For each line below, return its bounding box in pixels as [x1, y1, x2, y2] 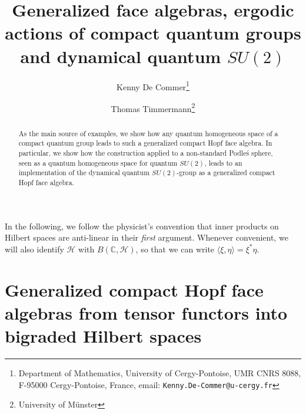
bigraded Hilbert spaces [5, 324, 202, 348]
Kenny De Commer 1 [117, 78, 189, 93]
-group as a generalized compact [177, 167, 275, 178]
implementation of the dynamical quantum [18, 167, 150, 178]
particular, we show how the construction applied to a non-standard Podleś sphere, [18, 148, 273, 158]
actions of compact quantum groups [5, 21, 301, 45]
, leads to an [204, 157, 242, 167]
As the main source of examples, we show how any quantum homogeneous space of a [18, 128, 278, 138]
